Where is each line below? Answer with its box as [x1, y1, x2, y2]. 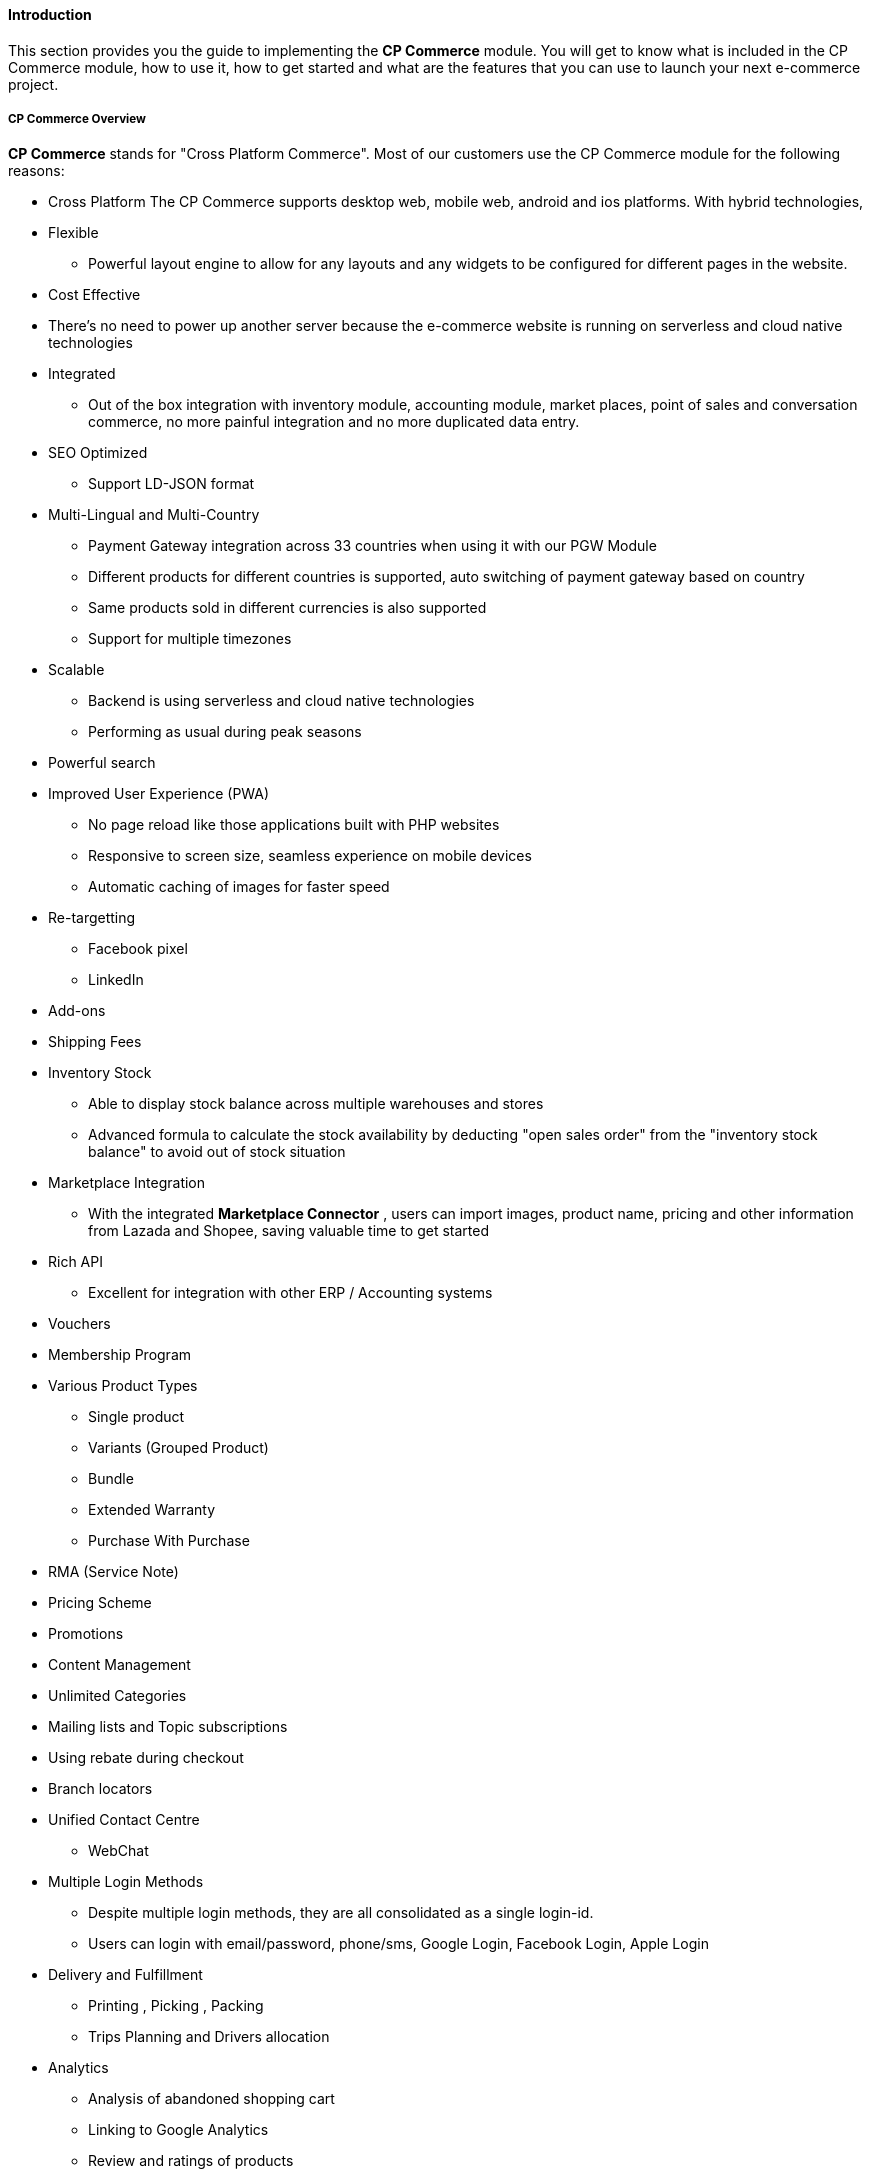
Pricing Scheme [48, 1594, 152, 1612]
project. [8, 75, 59, 93]
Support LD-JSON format [88, 475, 255, 493]
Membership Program [48, 1346, 192, 1364]
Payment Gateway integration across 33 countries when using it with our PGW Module [88, 537, 657, 555]
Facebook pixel [88, 940, 188, 958]
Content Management [48, 1656, 191, 1674]
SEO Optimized [48, 444, 148, 462]
